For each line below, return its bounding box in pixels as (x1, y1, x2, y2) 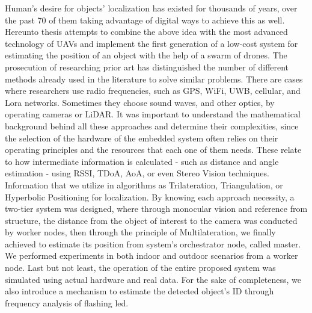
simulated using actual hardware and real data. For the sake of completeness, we (5, 273, 302, 285)
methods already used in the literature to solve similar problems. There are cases (5, 72, 303, 85)
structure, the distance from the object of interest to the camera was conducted (5, 214, 298, 226)
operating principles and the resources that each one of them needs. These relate (5, 143, 302, 156)
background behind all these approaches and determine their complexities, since (5, 119, 299, 132)
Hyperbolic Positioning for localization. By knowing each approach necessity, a (5, 190, 295, 203)
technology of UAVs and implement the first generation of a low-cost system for (5, 37, 298, 49)
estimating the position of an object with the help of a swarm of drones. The (5, 49, 287, 61)
